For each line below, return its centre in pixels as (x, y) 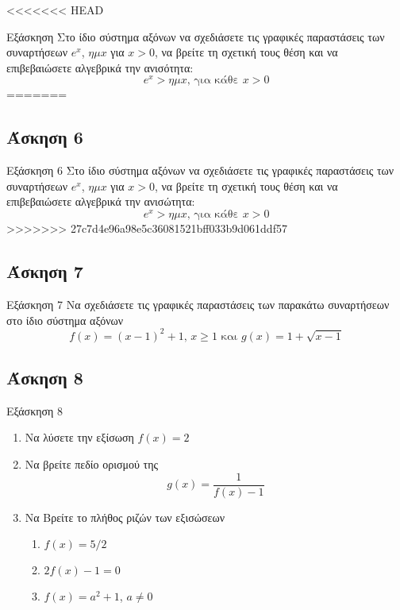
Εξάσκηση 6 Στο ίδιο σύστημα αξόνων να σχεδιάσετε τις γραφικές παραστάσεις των (200, 170)
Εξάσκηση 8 (35, 410)
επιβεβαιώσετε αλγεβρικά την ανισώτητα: (101, 201)
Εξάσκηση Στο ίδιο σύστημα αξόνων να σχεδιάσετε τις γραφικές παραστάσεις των (196, 36)
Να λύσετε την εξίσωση (79, 437)
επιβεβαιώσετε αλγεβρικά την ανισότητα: (100, 67)
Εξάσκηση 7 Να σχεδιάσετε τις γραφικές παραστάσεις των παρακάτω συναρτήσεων (198, 304)
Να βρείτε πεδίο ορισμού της (92, 463)
